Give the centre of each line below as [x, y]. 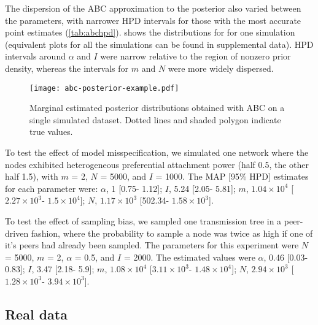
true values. [51, 132]
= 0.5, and [95, 257]
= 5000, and [123, 176]
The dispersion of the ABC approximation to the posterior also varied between [153, 8]
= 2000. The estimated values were [189, 257]
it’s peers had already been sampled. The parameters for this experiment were [152, 245]
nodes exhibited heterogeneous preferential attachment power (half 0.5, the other [157, 164]
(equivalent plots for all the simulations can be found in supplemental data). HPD [159, 44]
